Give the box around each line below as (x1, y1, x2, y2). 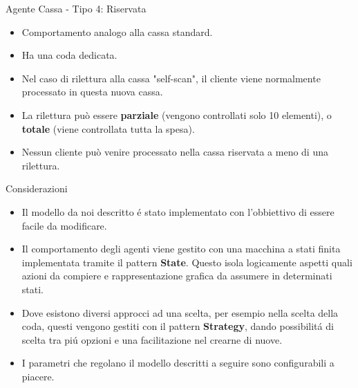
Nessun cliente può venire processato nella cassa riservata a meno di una (21, 145, 328, 159)
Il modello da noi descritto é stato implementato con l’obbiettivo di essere (21, 204, 335, 219)
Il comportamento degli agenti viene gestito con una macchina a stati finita (21, 241, 341, 256)
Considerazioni (6, 181, 68, 196)
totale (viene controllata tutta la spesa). (21, 121, 195, 136)
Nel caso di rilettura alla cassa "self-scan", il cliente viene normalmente (21, 71, 321, 85)
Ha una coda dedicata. (21, 48, 117, 62)
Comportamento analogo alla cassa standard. (21, 24, 213, 39)
